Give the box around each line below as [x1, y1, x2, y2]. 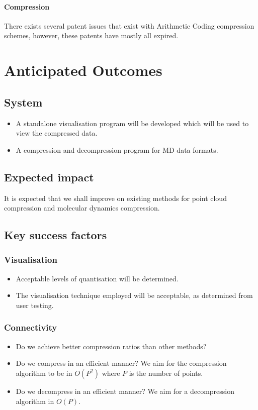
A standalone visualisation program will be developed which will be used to [16, 118, 249, 128]
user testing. [16, 299, 54, 310]
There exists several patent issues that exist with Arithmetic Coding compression [4, 20, 254, 31]
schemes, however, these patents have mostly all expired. [4, 30, 179, 41]
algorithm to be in [16, 367, 72, 378]
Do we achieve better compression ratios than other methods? [16, 341, 207, 351]
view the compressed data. [16, 128, 98, 138]
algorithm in [16, 395, 54, 406]
